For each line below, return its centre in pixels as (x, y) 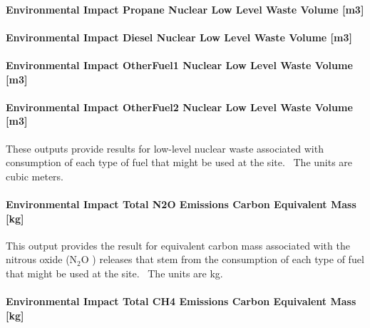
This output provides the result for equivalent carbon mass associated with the (178, 245)
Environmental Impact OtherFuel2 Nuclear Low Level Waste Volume (179, 107)
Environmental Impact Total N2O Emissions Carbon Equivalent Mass (181, 204)
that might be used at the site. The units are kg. (114, 273)
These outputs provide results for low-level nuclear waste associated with (165, 148)
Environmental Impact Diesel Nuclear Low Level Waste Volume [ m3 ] (179, 37)
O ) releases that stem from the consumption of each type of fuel (222, 259)
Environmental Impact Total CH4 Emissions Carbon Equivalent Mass (181, 301)
